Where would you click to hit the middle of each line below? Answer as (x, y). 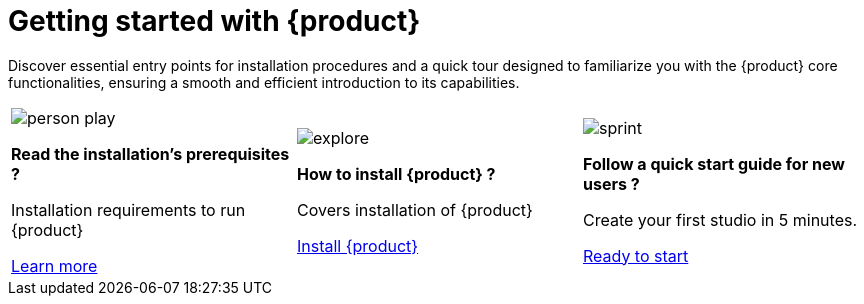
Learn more (54, 265)
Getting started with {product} (214, 21)
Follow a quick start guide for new (713, 163)
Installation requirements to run (128, 209)
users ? (611, 183)
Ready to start (635, 255)
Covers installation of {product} (414, 209)
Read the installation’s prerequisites (150, 153)
